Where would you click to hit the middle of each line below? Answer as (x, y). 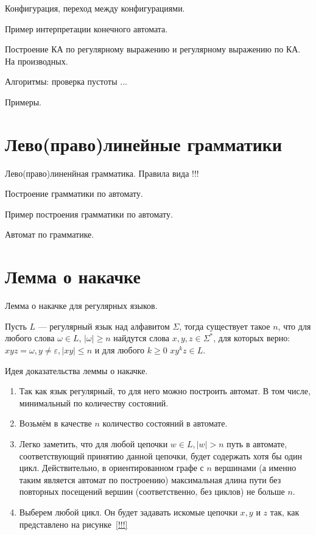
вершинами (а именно (255, 468)
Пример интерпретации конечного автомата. (86, 28)
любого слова (30, 338)
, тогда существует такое (225, 326)
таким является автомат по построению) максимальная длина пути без (150, 479)
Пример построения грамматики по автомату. (89, 214)
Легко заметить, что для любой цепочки (93, 443)
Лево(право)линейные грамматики (144, 143)
